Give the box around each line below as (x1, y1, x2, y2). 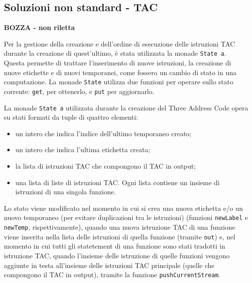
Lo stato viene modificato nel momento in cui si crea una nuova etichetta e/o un (4, 203, 243, 213)
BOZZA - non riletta (4, 22, 75, 32)
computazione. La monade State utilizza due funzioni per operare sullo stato (4, 77, 234, 87)
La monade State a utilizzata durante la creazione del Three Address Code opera (4, 102, 248, 112)
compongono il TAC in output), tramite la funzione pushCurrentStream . (4, 269, 220, 280)
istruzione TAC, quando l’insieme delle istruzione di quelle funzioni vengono (4, 250, 230, 260)
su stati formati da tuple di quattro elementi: (4, 112, 138, 122)
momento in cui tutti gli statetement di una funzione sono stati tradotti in (4, 241, 225, 251)
